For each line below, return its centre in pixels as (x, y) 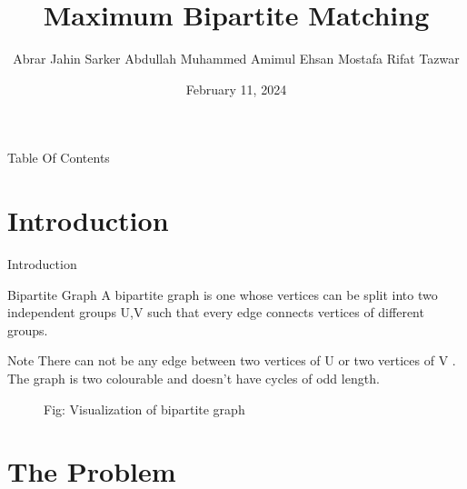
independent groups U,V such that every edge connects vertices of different (216, 312)
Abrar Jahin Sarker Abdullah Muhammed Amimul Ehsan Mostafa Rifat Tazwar (236, 59)
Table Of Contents (59, 158)
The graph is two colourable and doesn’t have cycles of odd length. (194, 378)
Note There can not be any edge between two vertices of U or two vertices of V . (232, 360)
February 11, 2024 (236, 89)
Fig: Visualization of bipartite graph (144, 409)
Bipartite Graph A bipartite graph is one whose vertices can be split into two (223, 294)
